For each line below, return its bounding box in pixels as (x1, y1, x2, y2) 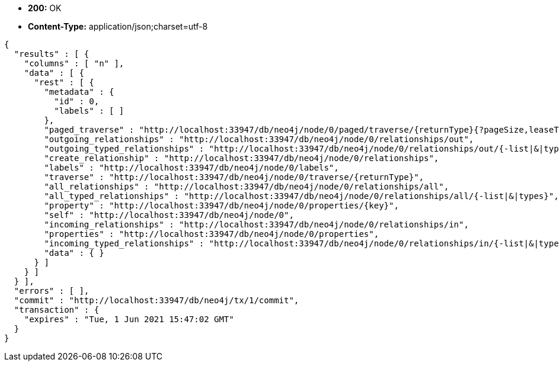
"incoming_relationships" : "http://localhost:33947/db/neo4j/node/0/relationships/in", (44, 220, 469, 229)
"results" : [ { (14, 49, 90, 59)
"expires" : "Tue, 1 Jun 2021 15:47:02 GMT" (24, 314, 234, 324)
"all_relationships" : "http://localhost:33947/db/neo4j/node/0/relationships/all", (44, 182, 449, 191)
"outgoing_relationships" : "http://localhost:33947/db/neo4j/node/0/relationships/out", (44, 134, 474, 144)
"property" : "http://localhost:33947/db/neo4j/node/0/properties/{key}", (44, 201, 399, 210)
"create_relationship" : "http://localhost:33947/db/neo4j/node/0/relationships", (44, 153, 439, 163)
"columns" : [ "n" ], (24, 59, 124, 68)
